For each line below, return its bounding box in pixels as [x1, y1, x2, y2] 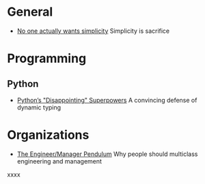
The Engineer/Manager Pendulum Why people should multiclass [16, 150, 198, 158]
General [7, 4, 53, 20]
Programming [7, 51, 87, 66]
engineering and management [16, 157, 102, 165]
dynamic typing [16, 103, 61, 111]
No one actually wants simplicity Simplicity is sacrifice [16, 27, 170, 35]
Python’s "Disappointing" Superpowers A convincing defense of [16, 96, 197, 104]
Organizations [7, 127, 90, 143]
